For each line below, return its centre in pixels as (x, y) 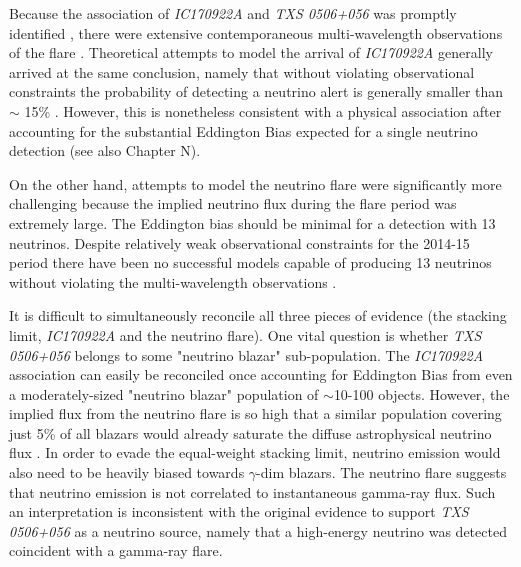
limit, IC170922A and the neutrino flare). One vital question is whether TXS (245, 334)
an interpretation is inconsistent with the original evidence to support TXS (239, 511)
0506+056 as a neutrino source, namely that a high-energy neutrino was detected (258, 530)
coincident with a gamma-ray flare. (116, 550)
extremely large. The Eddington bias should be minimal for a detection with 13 (252, 222)
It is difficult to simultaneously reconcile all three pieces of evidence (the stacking (258, 315)
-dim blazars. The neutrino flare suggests (381, 472)
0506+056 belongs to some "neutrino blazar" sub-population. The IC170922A (246, 354)
